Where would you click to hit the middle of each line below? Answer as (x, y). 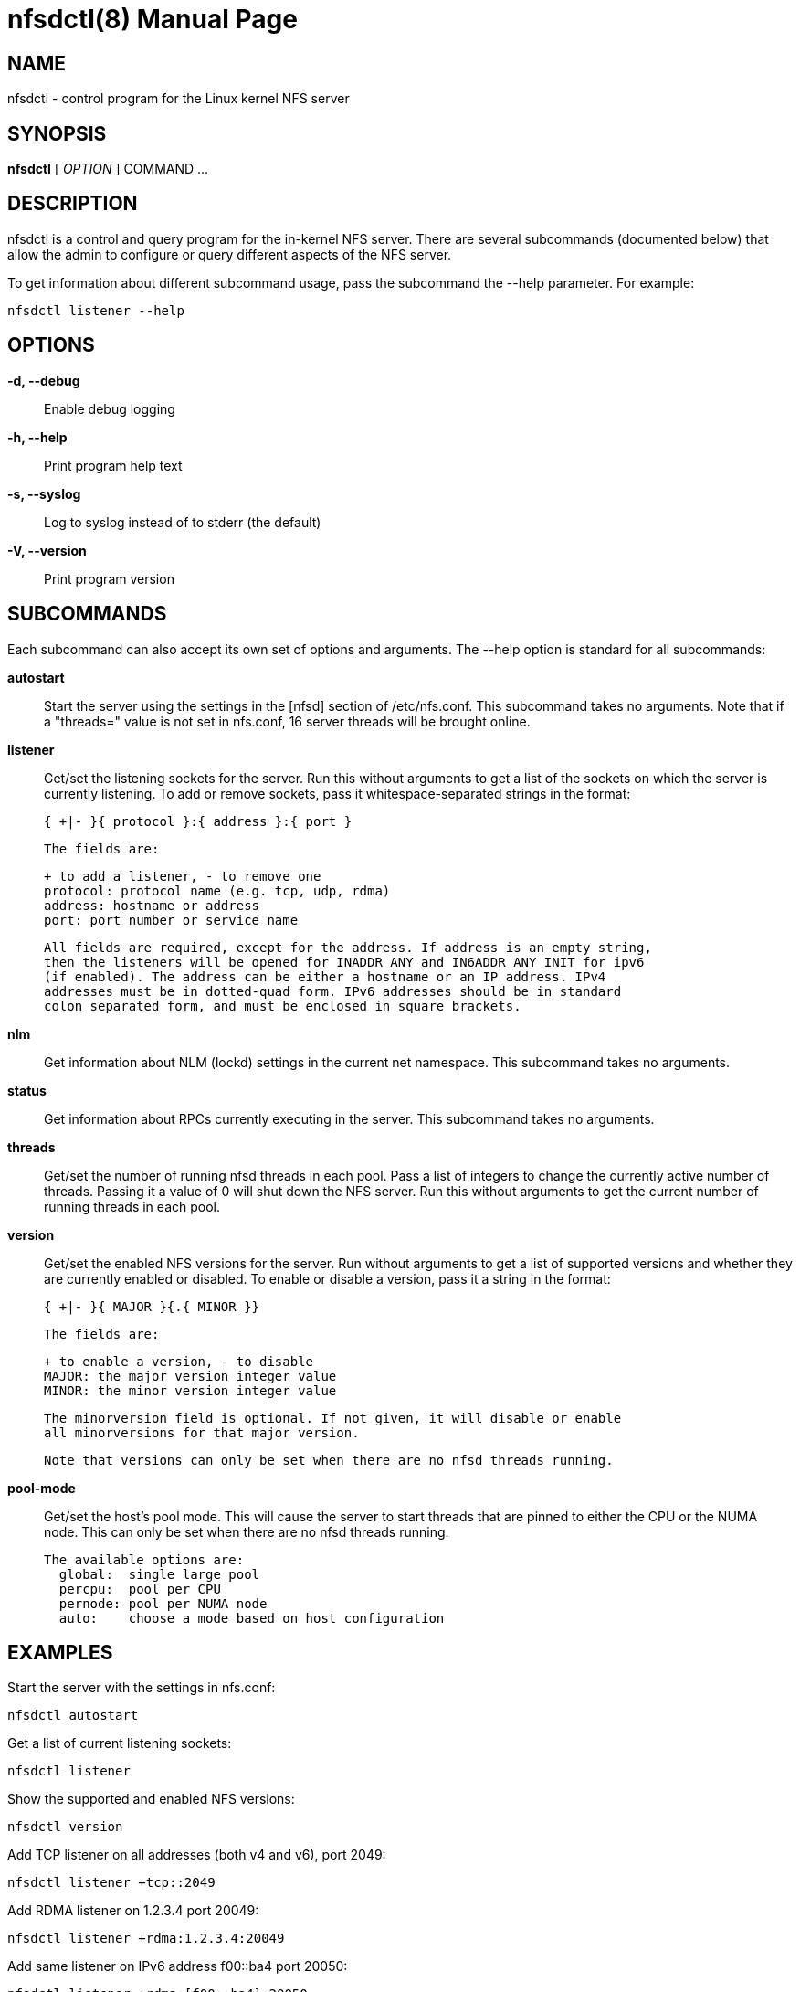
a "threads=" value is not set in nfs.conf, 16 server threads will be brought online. (287, 721)
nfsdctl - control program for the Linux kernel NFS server (179, 99)
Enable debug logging (110, 408)
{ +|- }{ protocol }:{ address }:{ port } (198, 821)
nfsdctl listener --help (96, 310)
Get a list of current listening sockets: (120, 1743)
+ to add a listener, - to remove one (183, 876)
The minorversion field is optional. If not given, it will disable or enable (333, 1418)
